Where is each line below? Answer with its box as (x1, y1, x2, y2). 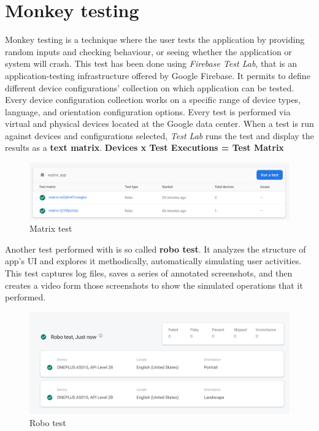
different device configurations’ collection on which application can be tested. (5, 81, 294, 94)
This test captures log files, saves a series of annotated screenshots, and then (5, 267, 293, 280)
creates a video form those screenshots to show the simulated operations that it (5, 278, 303, 291)
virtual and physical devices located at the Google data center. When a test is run (5, 117, 314, 130)
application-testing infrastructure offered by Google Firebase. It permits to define (5, 69, 310, 82)
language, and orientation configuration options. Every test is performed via (5, 105, 291, 118)
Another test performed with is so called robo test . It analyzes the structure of (5, 242, 306, 255)
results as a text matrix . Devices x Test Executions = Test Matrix (5, 141, 284, 154)
